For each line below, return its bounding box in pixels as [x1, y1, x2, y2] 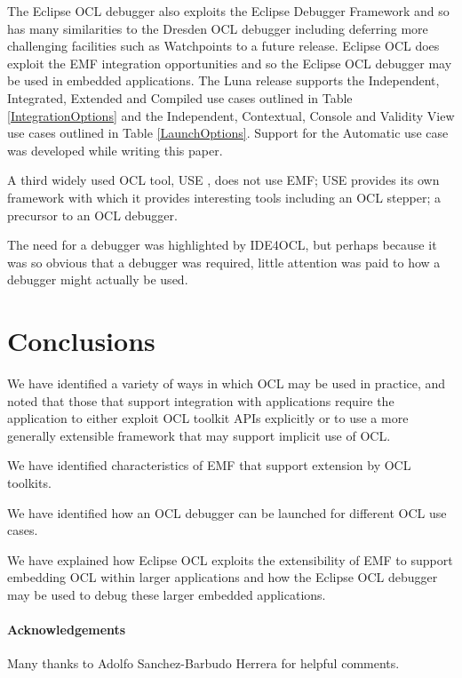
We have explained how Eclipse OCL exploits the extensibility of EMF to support [7, 550, 453, 569]
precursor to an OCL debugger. [7, 205, 178, 224]
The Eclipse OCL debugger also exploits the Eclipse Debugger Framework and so [7, 2, 450, 20]
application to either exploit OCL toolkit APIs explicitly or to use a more [7, 409, 409, 427]
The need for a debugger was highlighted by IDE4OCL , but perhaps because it [7, 235, 437, 254]
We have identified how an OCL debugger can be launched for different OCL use [7, 503, 447, 522]
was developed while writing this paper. [7, 140, 223, 159]
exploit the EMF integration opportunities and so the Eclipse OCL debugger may [7, 53, 452, 72]
